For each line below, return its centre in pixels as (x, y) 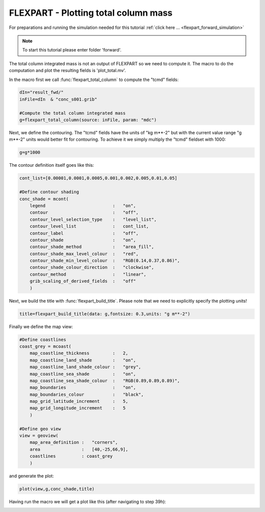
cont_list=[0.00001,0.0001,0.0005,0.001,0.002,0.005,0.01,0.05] (98, 178)
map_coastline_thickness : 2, (79, 353)
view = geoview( (39, 436)
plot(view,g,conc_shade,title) (57, 489)
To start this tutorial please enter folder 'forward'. (72, 50)
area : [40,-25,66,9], (79, 449)
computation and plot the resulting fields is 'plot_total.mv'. (67, 71)
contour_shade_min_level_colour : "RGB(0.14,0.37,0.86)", (105, 261)
